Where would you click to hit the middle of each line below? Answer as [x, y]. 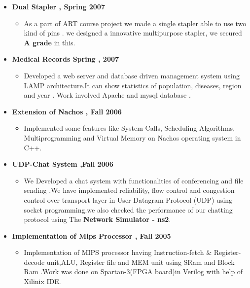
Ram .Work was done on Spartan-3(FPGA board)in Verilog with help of [133, 271]
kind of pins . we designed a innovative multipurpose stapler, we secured [133, 33]
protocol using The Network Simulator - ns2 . [97, 219]
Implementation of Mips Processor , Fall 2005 [91, 235]
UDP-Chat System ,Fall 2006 [63, 164]
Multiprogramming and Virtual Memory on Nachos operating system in [132, 137]
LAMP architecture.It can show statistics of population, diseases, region [133, 85]
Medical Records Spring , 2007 [66, 59]
